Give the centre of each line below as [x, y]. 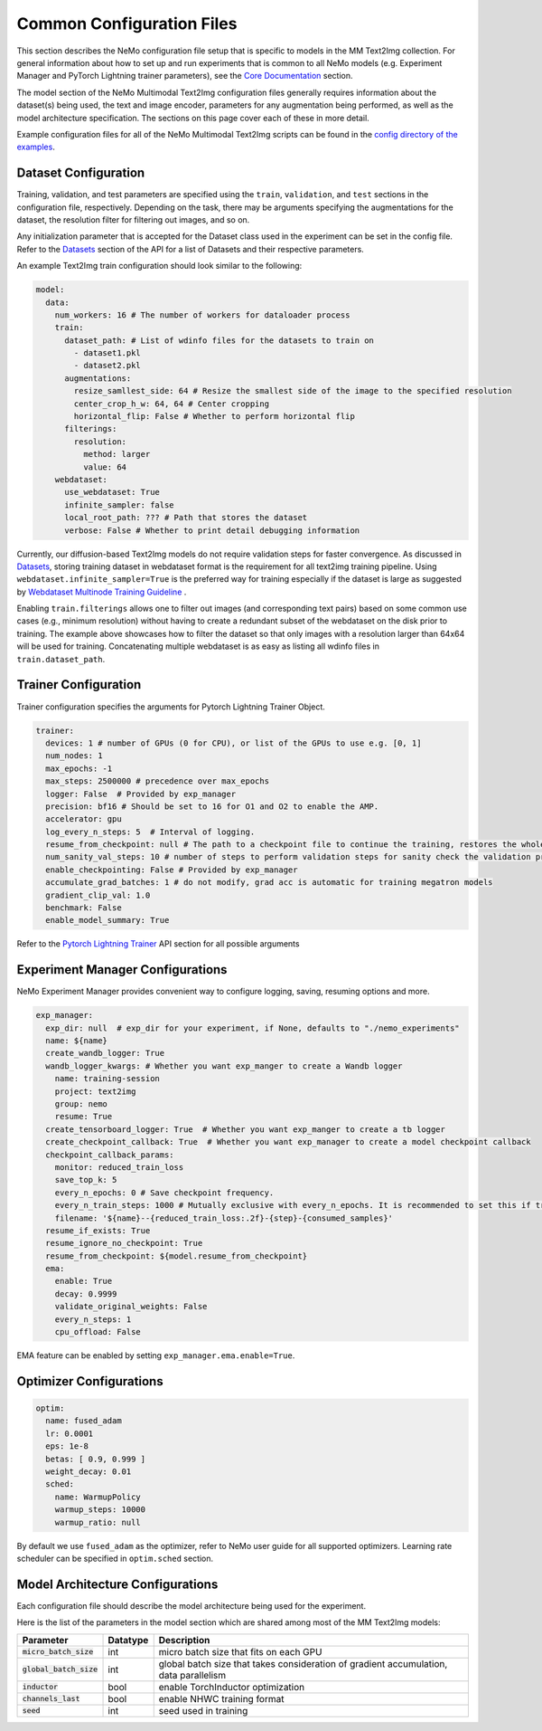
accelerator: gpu [84, 819]
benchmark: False [84, 908]
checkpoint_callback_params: [110, 1155]
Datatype [128, 1640]
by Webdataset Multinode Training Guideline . [102, 592]
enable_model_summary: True [107, 920]
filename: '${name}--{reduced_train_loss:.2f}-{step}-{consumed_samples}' [224, 1218]
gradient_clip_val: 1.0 [98, 895]
